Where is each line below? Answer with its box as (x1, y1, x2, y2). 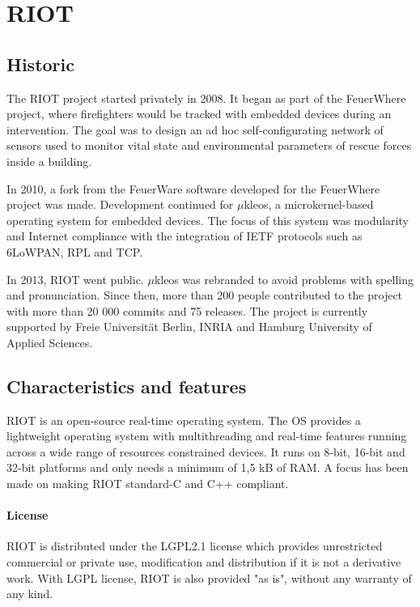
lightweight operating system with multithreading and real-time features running (6, 427, 407, 444)
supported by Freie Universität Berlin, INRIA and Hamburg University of (6, 318, 372, 335)
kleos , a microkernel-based (244, 196, 374, 213)
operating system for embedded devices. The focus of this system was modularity (6, 211, 409, 228)
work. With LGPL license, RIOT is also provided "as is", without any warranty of (6, 569, 412, 586)
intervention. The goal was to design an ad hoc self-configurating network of (6, 121, 384, 138)
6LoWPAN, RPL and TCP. (6, 243, 143, 260)
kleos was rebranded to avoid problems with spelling (154, 270, 414, 287)
